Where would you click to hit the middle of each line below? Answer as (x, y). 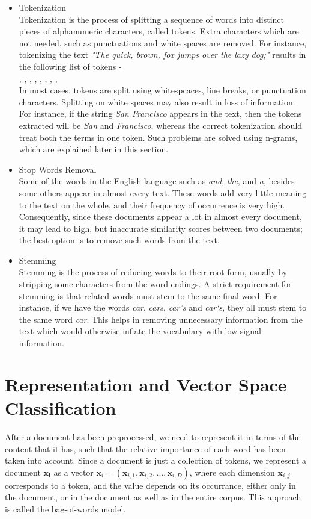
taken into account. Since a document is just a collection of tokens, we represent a (155, 460)
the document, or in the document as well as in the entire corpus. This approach (153, 497)
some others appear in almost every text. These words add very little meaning (163, 192)
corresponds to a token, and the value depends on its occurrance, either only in (150, 485)
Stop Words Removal (58, 169)
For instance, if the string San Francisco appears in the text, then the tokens (160, 113)
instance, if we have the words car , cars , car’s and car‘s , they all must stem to (163, 307)
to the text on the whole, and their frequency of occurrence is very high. (152, 204)
